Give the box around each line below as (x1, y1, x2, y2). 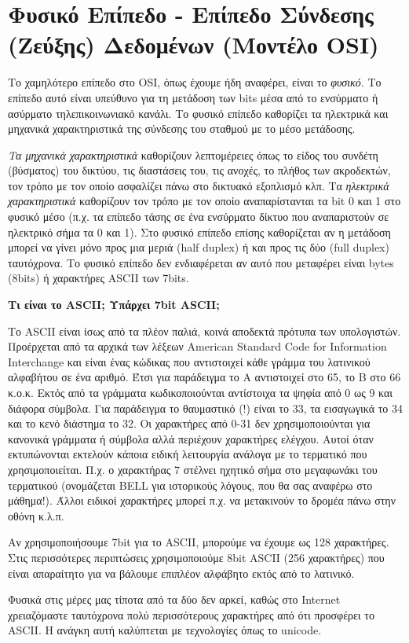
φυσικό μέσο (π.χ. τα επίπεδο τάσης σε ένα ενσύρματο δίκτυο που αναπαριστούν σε (8, 208, 389, 225)
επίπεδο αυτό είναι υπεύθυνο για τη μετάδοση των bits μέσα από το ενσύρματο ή (8, 89, 378, 105)
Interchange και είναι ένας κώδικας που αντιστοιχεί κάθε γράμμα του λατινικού (8, 353, 371, 369)
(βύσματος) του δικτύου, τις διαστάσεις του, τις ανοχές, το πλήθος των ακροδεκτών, (8, 162, 391, 178)
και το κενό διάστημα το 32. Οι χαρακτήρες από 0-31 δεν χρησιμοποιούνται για (8, 415, 371, 432)
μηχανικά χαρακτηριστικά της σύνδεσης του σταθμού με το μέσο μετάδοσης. (8, 120, 356, 137)
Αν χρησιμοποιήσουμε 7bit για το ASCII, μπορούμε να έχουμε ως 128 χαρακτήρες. (8, 534, 389, 550)
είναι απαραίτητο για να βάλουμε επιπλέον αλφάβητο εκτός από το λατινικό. (8, 564, 355, 581)
